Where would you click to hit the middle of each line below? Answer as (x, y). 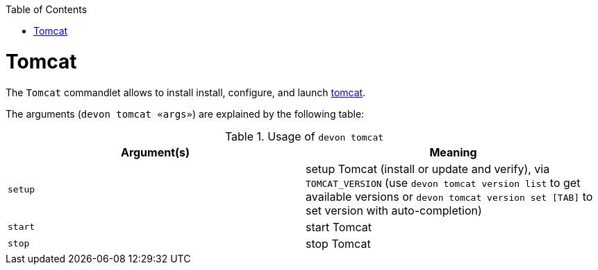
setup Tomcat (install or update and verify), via (428, 169)
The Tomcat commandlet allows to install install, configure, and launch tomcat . (186, 92)
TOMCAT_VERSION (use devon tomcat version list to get (443, 182)
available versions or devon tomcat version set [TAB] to (449, 196)
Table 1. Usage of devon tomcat (304, 136)
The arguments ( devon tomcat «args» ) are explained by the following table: (185, 114)
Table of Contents (47, 9)
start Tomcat (339, 227)
